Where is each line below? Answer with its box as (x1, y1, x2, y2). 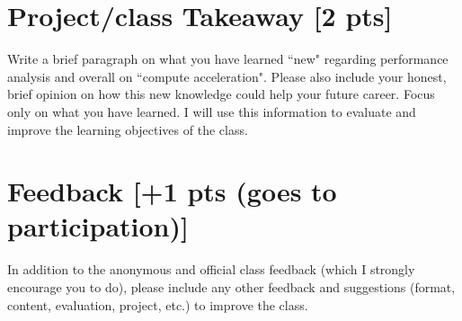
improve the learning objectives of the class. (7, 120, 248, 138)
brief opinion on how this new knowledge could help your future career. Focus (7, 85, 435, 103)
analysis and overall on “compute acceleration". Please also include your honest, (7, 67, 447, 85)
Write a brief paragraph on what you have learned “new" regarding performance (7, 49, 449, 68)
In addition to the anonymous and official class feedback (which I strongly (7, 260, 415, 279)
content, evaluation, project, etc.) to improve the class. (7, 295, 308, 314)
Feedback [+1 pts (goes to (7, 173, 337, 210)
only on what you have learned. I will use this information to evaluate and (7, 102, 416, 120)
